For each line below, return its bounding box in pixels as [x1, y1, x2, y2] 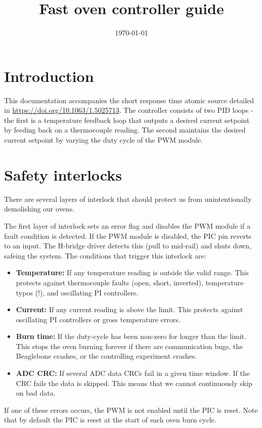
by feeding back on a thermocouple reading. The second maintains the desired [4, 124, 246, 135]
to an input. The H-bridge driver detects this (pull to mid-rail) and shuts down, [4, 240, 251, 251]
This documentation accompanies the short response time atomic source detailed [4, 95, 254, 105]
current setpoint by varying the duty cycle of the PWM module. [4, 135, 203, 145]
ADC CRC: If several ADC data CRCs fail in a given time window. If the [16, 368, 250, 378]
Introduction [4, 65, 94, 86]
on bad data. [16, 388, 56, 398]
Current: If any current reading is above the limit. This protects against [16, 304, 243, 315]
